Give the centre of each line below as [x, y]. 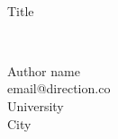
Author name [44, 70]
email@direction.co [59, 88]
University [36, 105]
